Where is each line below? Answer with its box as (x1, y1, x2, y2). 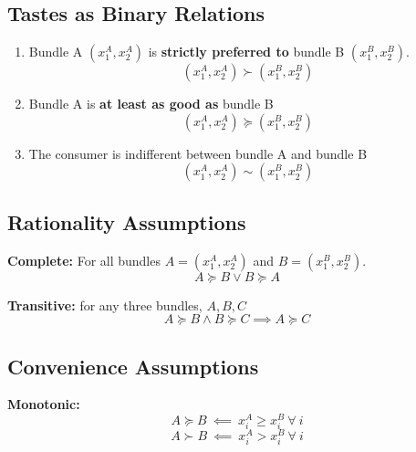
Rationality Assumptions (7, 207, 246, 236)
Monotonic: (7, 394, 80, 414)
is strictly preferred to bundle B (148, 42, 345, 61)
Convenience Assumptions (7, 352, 259, 380)
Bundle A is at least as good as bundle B (28, 94, 274, 113)
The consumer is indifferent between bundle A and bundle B (28, 143, 368, 163)
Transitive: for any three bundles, (7, 295, 203, 314)
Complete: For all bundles (7, 250, 161, 269)
